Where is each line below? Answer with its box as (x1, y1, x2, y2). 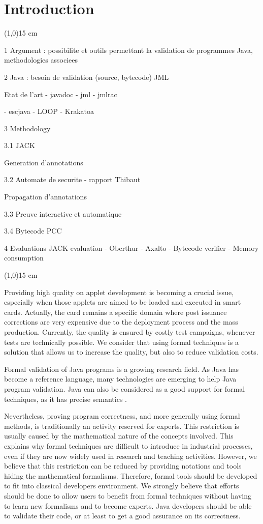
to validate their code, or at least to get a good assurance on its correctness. (4, 510, 241, 521)
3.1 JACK (4, 140, 35, 151)
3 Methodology (4, 123, 51, 133)
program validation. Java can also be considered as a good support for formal (4, 383, 245, 394)
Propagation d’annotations (4, 191, 87, 202)
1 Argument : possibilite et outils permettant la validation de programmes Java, (4, 44, 253, 55)
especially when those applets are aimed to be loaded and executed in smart (4, 297, 241, 307)
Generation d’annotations (4, 157, 83, 167)
